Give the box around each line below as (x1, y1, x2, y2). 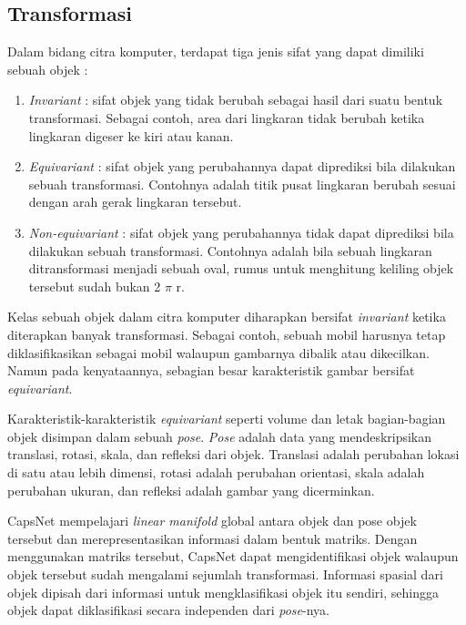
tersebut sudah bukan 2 (28, 276, 161, 295)
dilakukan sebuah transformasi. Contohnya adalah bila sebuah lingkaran (28, 241, 432, 260)
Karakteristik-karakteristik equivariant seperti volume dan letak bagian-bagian (7, 409, 446, 428)
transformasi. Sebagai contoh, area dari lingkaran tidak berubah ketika (28, 108, 425, 127)
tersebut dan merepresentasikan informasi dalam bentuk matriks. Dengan (7, 528, 418, 548)
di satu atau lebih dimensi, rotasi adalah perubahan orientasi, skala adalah (7, 463, 425, 482)
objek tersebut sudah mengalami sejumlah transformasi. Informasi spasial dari (7, 565, 443, 584)
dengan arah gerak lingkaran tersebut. (28, 192, 242, 211)
